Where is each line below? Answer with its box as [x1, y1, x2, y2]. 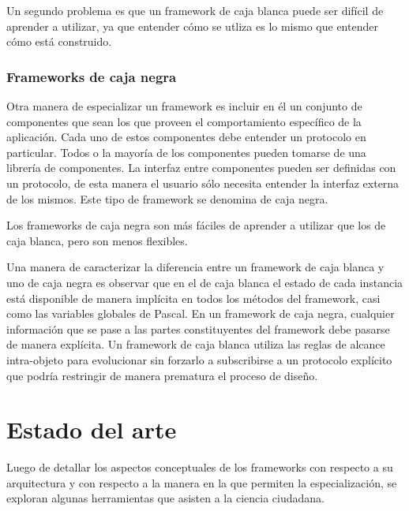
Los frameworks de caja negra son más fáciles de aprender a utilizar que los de [6, 217, 386, 233]
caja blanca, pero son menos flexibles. [6, 232, 188, 248]
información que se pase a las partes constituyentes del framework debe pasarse [6, 320, 390, 337]
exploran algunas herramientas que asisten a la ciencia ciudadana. [6, 490, 325, 506]
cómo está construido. [6, 33, 112, 50]
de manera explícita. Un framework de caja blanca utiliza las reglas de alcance [6, 336, 385, 352]
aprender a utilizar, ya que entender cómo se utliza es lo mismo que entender [6, 17, 378, 34]
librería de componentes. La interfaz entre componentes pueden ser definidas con [6, 159, 396, 176]
